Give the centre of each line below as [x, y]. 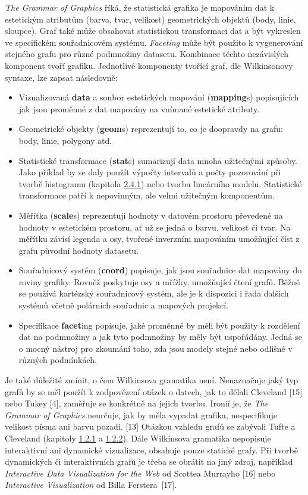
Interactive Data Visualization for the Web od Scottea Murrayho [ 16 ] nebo [140, 473]
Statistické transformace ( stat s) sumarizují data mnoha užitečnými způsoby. [158, 160]
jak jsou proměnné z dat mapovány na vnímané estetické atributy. [139, 108]
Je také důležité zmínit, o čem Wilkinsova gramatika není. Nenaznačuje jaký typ [152, 380]
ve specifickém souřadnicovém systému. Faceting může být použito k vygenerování [154, 42]
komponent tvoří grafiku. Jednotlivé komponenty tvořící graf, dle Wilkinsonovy [149, 65]
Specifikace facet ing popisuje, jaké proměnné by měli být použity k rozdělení [159, 325]
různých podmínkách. [58, 360]
